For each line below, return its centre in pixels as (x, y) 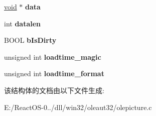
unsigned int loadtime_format (54, 73)
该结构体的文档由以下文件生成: (54, 90)
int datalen (23, 23)
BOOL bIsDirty (30, 40)
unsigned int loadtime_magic (53, 57)
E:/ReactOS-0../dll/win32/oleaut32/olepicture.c (78, 107)
